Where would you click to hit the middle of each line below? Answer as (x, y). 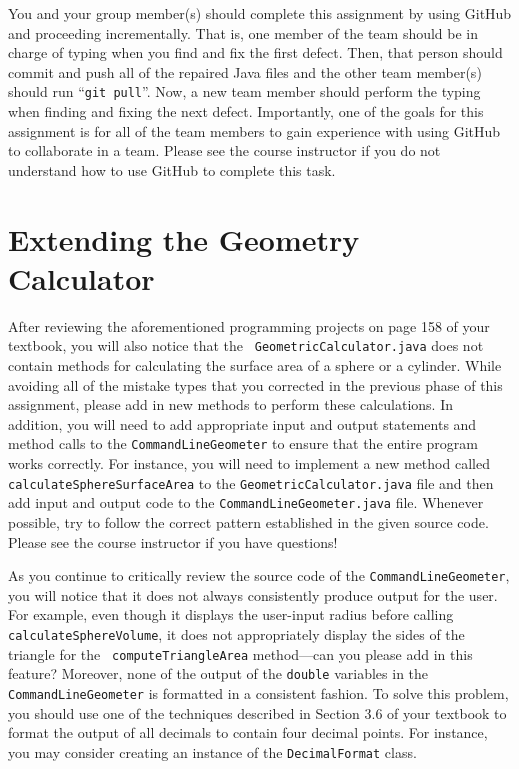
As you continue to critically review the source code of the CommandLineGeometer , (259, 575)
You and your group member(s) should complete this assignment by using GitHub (260, 13)
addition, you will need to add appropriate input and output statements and (242, 423)
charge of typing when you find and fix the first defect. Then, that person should (255, 52)
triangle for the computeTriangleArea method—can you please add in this (240, 653)
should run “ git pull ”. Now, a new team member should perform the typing (244, 91)
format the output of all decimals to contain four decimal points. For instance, (248, 732)
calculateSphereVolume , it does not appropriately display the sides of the (236, 633)
